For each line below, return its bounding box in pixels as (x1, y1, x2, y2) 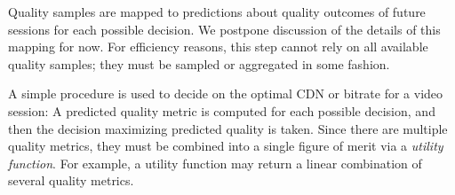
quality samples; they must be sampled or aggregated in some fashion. (8, 54, 390, 73)
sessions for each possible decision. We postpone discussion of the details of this (8, 19, 441, 38)
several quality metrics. (8, 171, 134, 190)
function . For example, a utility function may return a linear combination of (8, 153, 422, 172)
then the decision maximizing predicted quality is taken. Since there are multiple (8, 119, 448, 137)
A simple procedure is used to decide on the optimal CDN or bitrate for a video (8, 84, 443, 103)
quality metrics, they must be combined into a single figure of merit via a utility (8, 136, 443, 155)
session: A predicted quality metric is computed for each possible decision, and (8, 101, 435, 120)
